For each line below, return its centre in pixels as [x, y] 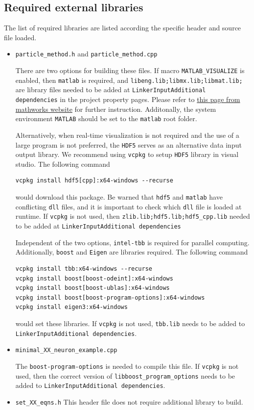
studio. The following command [63, 164]
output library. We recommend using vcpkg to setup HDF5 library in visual [127, 154]
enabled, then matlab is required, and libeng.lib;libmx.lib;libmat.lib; [129, 80]
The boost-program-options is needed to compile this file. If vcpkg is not [127, 366]
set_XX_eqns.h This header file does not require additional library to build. [129, 401]
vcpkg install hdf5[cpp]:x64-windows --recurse [94, 181]
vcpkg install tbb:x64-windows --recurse [84, 269]
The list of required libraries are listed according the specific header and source [123, 28]
